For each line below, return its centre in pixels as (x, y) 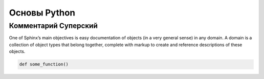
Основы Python (42, 13)
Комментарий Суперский (53, 26)
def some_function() (44, 64)
